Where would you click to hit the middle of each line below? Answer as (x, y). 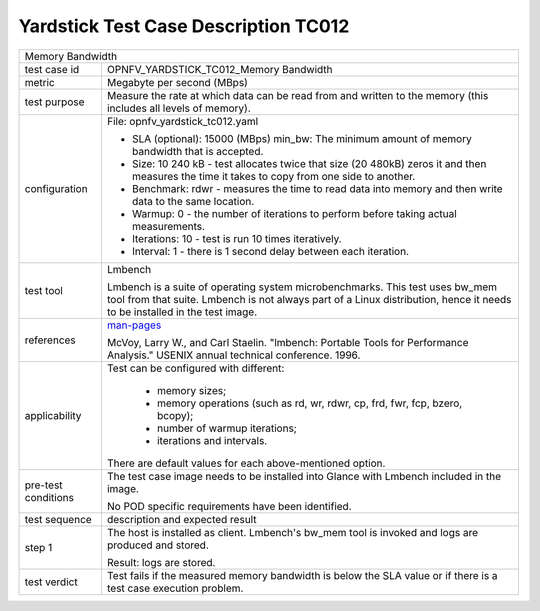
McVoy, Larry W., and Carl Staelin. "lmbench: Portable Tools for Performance (287, 342)
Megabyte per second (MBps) (177, 82)
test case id (52, 69)
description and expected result (181, 519)
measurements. (168, 226)
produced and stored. (157, 545)
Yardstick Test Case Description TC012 (184, 26)
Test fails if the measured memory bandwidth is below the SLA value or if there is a (302, 575)
